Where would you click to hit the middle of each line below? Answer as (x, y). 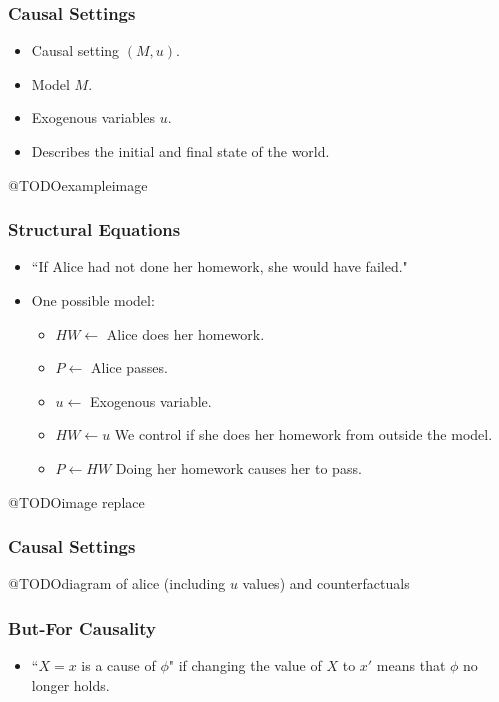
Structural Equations (94, 229)
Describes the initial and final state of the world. (180, 151)
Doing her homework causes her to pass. (238, 467)
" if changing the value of (245, 665)
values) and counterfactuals (326, 583)
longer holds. (70, 684)
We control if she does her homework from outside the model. (303, 434)
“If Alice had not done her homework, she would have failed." (219, 266)
